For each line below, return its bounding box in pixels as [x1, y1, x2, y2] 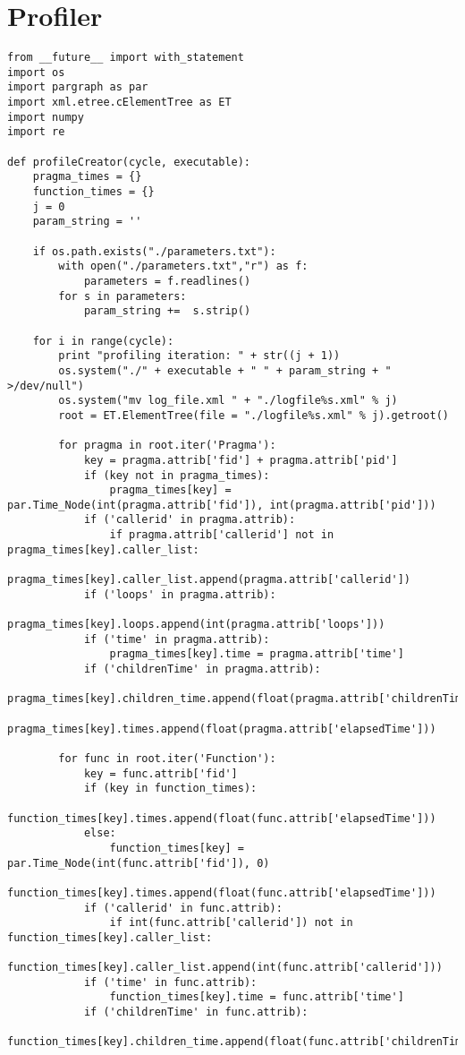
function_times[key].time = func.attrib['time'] [109, 991, 404, 1004]
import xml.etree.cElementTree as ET [7, 96, 232, 109]
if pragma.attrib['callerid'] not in [109, 528, 334, 542]
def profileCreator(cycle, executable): [7, 155, 251, 168]
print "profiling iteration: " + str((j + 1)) [58, 349, 341, 363]
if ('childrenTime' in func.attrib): [83, 1006, 309, 1019]
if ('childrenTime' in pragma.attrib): [83, 663, 321, 676]
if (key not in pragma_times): [83, 468, 270, 482]
